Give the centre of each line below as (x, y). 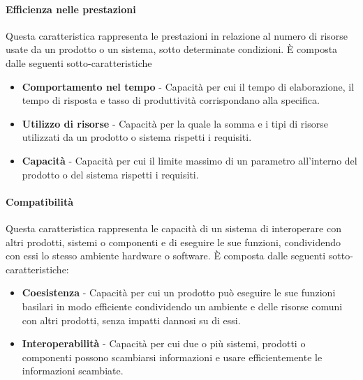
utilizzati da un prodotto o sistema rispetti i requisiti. (137, 137)
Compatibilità (40, 201)
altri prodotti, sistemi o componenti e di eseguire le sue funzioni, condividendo (173, 242)
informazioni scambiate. (73, 371)
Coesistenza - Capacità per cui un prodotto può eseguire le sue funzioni (179, 292)
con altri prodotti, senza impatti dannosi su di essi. (131, 320)
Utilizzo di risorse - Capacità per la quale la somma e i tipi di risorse (175, 123)
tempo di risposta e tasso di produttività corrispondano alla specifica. (171, 100)
